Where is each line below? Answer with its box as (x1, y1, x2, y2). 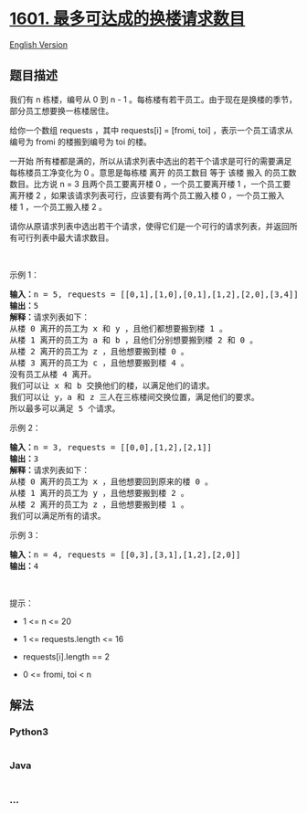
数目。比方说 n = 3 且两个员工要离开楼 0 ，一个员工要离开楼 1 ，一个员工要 (9, 178, 291, 189)
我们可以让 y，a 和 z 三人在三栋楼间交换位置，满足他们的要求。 (9, 392, 259, 402)
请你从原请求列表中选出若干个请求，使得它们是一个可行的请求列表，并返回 (9, 220, 290, 231)
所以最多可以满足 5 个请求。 (9, 403, 121, 414)
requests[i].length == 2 (22, 650, 111, 662)
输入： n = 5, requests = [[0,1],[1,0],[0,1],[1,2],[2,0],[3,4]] (9, 289, 299, 300)
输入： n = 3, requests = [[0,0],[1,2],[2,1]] (9, 442, 212, 452)
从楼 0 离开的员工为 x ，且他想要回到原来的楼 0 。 (9, 476, 213, 487)
